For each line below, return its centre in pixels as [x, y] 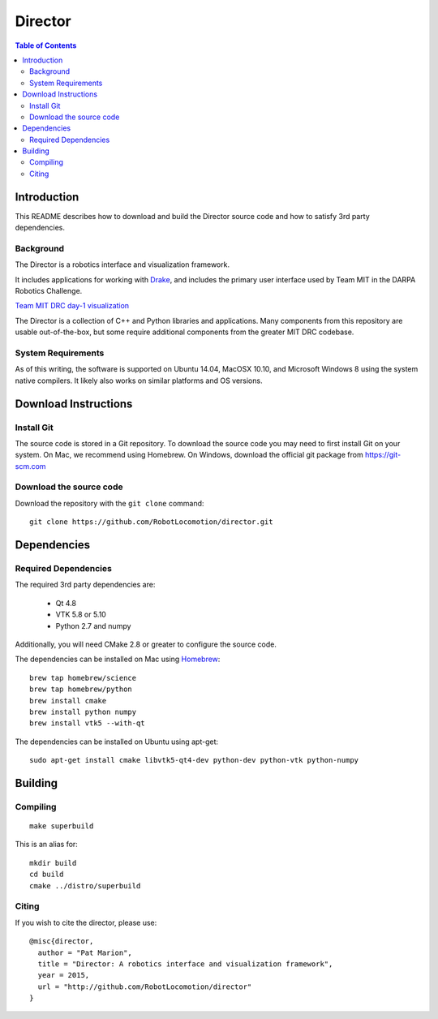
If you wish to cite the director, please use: [86, 922]
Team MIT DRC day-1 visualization [72, 306]
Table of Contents [46, 45]
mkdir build [53, 863]
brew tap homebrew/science [83, 678]
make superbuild [62, 826]
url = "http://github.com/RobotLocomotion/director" [145, 987]
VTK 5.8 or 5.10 [81, 615]
